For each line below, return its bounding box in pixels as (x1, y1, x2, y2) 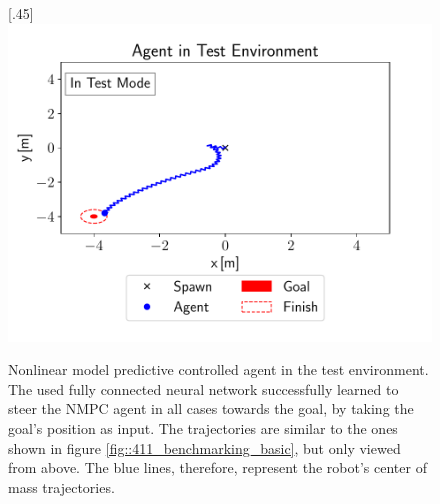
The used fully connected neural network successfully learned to (8, 378, 399, 399)
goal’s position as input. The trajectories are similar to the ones (8, 417, 398, 438)
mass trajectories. (8, 476, 115, 497)
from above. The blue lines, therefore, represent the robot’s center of (8, 457, 427, 478)
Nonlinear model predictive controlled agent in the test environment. (8, 359, 429, 380)
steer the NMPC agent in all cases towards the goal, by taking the (8, 398, 414, 419)
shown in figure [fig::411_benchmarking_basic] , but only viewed (8, 437, 401, 458)
